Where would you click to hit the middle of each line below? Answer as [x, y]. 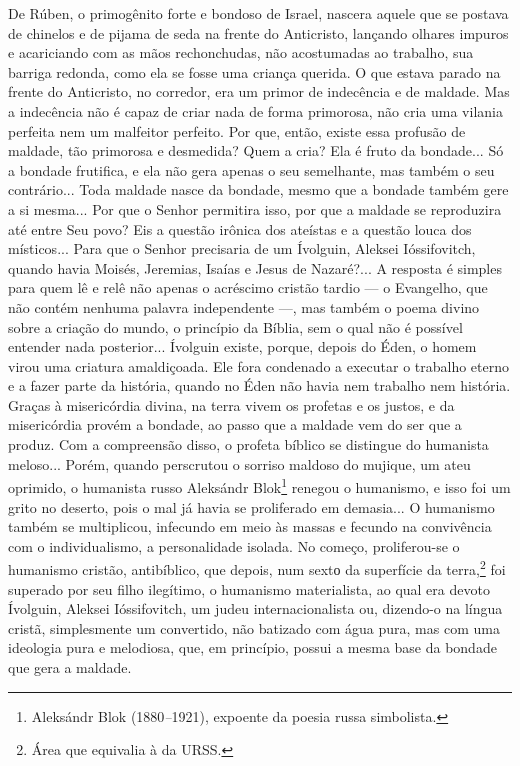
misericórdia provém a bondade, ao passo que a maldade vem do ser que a [235, 424]
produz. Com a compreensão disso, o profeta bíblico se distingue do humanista [248, 444]
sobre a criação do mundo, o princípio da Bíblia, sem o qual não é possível [235, 326]
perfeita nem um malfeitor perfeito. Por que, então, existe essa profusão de [237, 130]
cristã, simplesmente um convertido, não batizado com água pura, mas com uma [254, 627]
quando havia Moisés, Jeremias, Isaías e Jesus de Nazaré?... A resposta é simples [255, 267]
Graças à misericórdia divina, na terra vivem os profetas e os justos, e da [231, 404]
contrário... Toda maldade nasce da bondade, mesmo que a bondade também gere [258, 189]
